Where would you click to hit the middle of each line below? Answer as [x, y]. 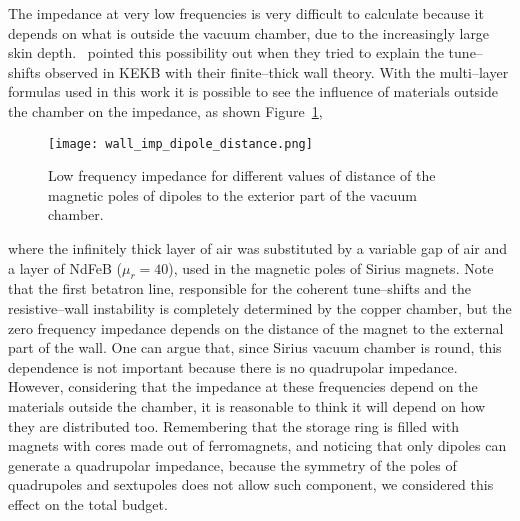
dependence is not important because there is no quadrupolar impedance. [233, 366]
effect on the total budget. [88, 503]
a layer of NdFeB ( [65, 267]
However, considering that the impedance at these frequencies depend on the [243, 386]
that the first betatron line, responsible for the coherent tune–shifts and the [240, 288]
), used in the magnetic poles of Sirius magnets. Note [331, 267]
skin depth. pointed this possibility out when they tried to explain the [226, 52]
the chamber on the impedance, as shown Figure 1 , [165, 110]
